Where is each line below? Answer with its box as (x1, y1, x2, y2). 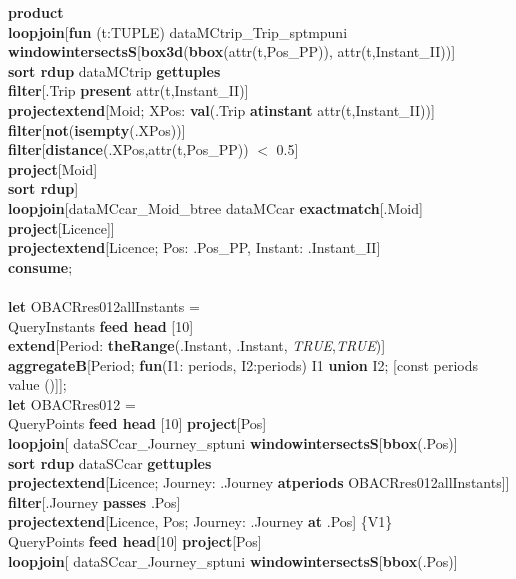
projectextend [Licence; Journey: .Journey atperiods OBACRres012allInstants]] (8, 472, 510, 493)
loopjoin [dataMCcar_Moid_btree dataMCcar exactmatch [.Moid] (8, 197, 423, 218)
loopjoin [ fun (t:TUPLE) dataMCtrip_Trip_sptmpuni (8, 21, 348, 42)
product (8, 2, 64, 22)
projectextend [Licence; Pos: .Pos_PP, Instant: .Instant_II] (8, 237, 381, 258)
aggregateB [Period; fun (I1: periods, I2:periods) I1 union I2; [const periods (8, 354, 479, 375)
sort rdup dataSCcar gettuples (8, 452, 212, 473)
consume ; (8, 256, 73, 277)
